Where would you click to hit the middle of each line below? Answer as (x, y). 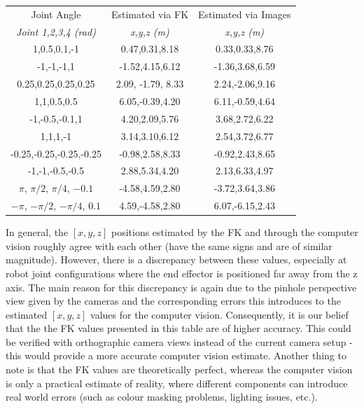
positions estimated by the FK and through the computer (234, 232)
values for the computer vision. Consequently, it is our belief (219, 314)
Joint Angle (56, 14)
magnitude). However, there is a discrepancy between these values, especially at (176, 259)
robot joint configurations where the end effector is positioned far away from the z (182, 273)
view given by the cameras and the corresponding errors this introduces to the (173, 301)
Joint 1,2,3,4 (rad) (56, 31)
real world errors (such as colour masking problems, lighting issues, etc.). (162, 397)
